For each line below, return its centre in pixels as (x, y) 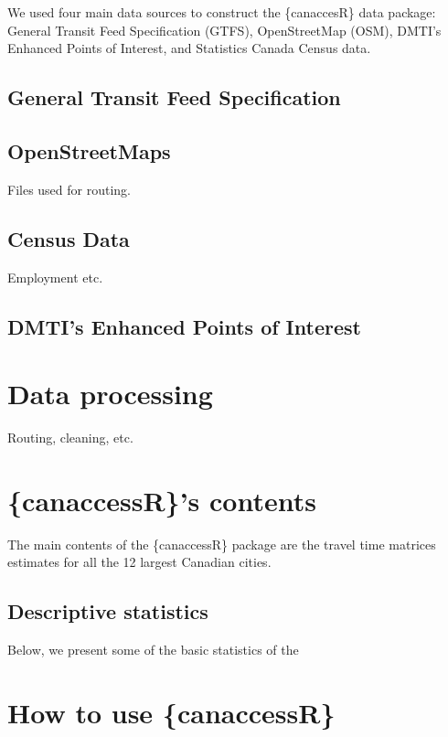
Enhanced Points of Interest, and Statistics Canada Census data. (189, 48)
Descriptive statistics (108, 611)
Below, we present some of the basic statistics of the (153, 650)
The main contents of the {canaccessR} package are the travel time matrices (222, 544)
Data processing (110, 394)
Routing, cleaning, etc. (70, 438)
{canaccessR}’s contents (162, 500)
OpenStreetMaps (89, 150)
